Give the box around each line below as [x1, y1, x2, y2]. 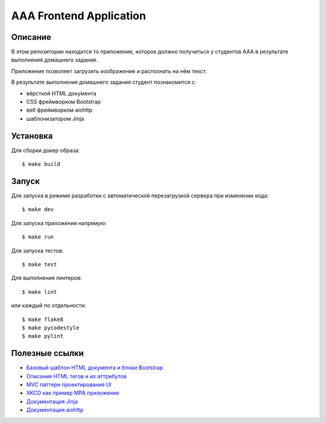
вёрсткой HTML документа [26, 89, 97, 97]
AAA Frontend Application [11, 9, 146, 22]
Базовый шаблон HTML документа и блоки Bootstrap [26, 364, 163, 371]
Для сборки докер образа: [11, 147, 80, 154]
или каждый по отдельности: [11, 302, 86, 309]
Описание [11, 32, 51, 42]
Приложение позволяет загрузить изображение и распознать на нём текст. [11, 67, 207, 75]
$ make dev [22, 206, 54, 213]
